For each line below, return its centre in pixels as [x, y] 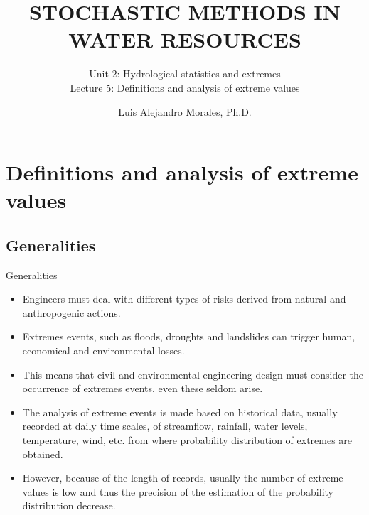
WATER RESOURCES [185, 39]
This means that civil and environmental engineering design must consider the [193, 374]
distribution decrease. [69, 505]
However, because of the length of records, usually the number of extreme [183, 478]
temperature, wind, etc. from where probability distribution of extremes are [187, 440]
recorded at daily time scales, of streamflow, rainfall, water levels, [165, 426]
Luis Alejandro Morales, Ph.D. [185, 111]
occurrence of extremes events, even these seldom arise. [143, 388]
